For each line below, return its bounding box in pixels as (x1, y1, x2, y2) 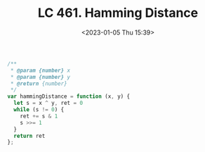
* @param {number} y (10, 73, 71, 80)
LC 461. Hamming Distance (37, 5, 199, 21)
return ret (13, 132, 46, 139)
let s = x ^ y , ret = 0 (13, 100, 83, 107)
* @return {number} (10, 80, 68, 87)
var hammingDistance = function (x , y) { (7, 93, 131, 100)
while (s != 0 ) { (13, 106, 65, 113)
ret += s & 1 (20, 113, 58, 120)
